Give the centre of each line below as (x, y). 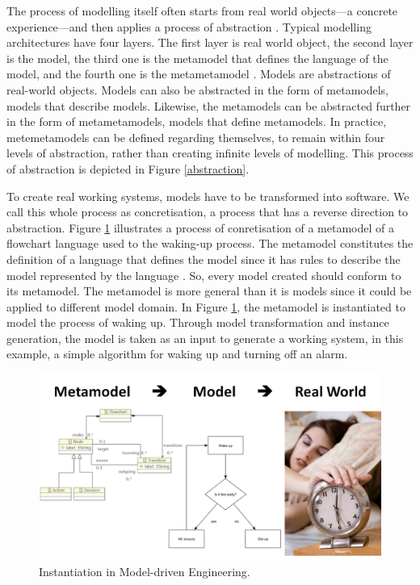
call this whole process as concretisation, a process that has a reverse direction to (208, 212)
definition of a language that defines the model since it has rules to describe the (204, 259)
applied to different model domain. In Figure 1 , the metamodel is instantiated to (206, 306)
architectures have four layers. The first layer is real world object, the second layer (210, 42)
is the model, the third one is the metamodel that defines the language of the (197, 58)
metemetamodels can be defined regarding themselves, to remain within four (196, 137)
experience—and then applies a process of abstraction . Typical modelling (189, 26)
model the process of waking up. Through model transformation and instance (198, 322)
